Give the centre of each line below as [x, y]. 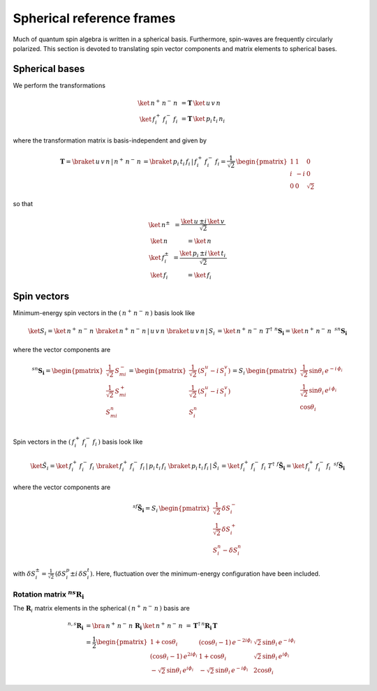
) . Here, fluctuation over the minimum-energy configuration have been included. [205, 574]
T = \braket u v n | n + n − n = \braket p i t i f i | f [128, 162]
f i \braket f [106, 467]
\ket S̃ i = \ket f [51, 467]
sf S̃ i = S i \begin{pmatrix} [172, 508]
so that [23, 204]
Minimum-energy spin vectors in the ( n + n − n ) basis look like [104, 313]
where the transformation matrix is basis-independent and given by [110, 140]
